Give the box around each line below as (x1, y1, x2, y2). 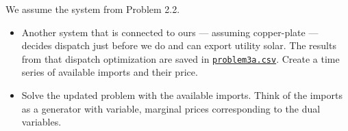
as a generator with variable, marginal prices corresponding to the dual (21, 101, 321, 115)
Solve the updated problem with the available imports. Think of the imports (21, 88, 343, 102)
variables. (21, 115, 62, 129)
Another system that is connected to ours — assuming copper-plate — (21, 25, 319, 39)
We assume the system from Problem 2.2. (5, 2, 180, 16)
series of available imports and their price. (21, 65, 198, 79)
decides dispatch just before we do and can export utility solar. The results (21, 38, 336, 53)
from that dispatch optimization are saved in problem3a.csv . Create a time (21, 51, 340, 65)
